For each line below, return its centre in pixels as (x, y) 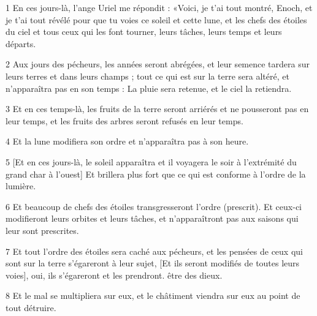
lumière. (21, 186)
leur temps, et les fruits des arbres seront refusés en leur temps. (124, 120)
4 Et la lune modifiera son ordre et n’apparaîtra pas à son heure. (127, 141)
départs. (21, 43)
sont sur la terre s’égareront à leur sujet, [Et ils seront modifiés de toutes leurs (153, 263)
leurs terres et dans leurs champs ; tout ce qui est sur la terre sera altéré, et (147, 76)
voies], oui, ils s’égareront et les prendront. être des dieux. (114, 275)
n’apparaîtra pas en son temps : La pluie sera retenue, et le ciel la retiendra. (149, 88)
